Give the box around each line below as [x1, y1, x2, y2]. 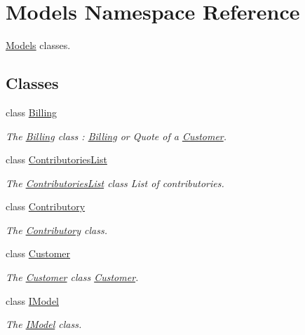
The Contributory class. [6, 222, 107, 237]
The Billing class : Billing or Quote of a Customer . [6, 128, 227, 143]
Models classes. [6, 38, 71, 53]
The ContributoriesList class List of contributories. [6, 175, 224, 190]
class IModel [6, 293, 59, 308]
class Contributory [6, 199, 86, 214]
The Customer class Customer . [6, 270, 139, 285]
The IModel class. [6, 317, 82, 331]
